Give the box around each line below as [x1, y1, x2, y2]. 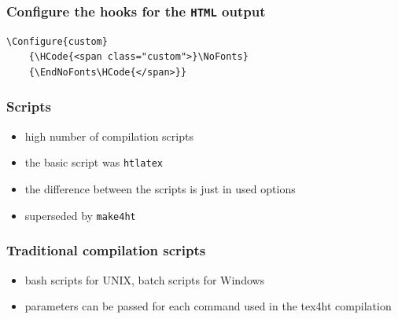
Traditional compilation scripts [6, 240, 206, 260]
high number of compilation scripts [24, 127, 193, 144]
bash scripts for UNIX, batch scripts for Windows [24, 271, 265, 288]
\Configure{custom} [6, 35, 108, 47]
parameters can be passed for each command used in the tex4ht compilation [24, 298, 392, 314]
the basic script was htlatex [24, 154, 163, 170]
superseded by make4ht [24, 207, 136, 223]
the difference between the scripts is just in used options [24, 181, 296, 197]
